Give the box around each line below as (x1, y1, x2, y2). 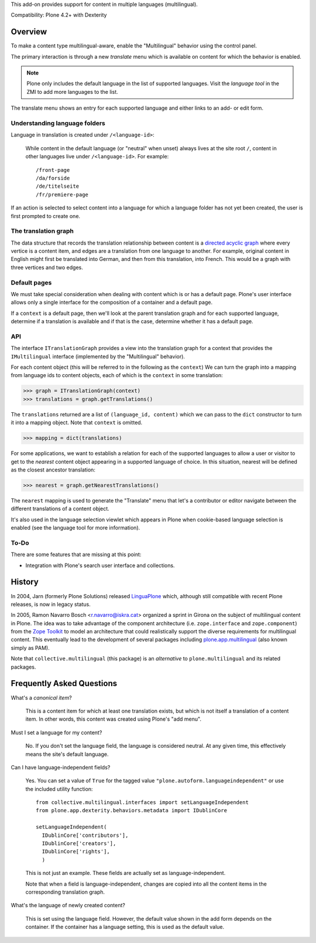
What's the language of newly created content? (11, 902, 125, 909)
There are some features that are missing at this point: (11, 551, 142, 558)
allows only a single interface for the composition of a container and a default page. (11, 299, 213, 306)
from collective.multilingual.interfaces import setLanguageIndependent (36, 799, 249, 806)
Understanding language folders (11, 119, 105, 127)
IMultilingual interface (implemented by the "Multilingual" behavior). (11, 352, 186, 360)
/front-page (36, 167, 70, 173)
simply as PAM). (11, 644, 50, 651)
